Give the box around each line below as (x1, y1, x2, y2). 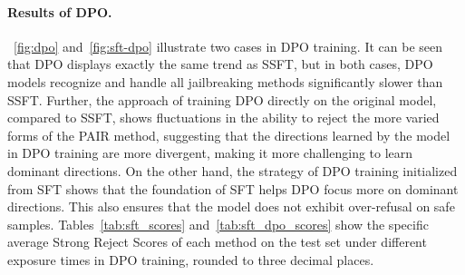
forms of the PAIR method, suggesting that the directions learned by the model (7, 125, 450, 144)
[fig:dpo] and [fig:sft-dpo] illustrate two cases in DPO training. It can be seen (14, 36, 443, 55)
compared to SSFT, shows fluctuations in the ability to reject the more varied (7, 108, 440, 127)
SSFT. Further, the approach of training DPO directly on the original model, (7, 90, 437, 109)
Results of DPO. (7, 2, 112, 21)
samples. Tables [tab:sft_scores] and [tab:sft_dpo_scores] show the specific (7, 214, 429, 233)
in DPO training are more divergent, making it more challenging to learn (7, 143, 413, 162)
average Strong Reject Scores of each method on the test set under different (7, 232, 427, 251)
